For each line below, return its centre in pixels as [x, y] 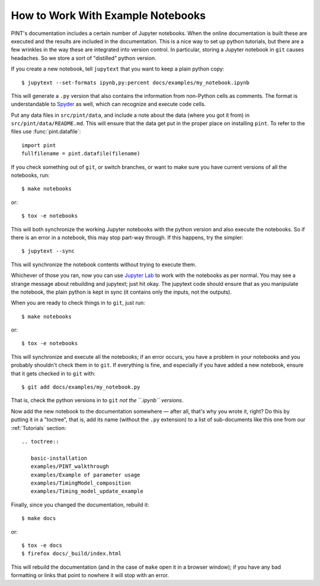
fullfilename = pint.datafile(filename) [81, 154]
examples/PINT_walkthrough [70, 466]
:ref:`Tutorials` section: [39, 428]
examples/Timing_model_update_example [87, 491]
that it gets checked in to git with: [53, 373]
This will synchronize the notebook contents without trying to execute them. [104, 265]
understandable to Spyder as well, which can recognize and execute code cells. [108, 104]
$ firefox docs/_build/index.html [71, 554]
